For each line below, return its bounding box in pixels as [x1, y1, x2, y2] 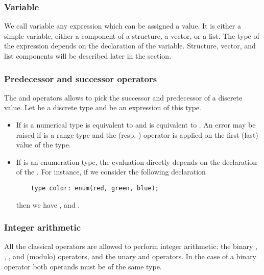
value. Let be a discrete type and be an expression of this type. [4, 102, 201, 113]
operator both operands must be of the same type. [4, 261, 162, 271]
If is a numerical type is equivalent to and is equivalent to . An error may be [16, 119, 256, 130]
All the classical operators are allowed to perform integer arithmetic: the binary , [4, 241, 257, 252]
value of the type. [16, 139, 71, 150]
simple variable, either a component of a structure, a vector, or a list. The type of [4, 30, 259, 41]
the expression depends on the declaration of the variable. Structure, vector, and [4, 40, 256, 51]
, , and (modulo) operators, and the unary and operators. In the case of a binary [4, 251, 257, 262]
